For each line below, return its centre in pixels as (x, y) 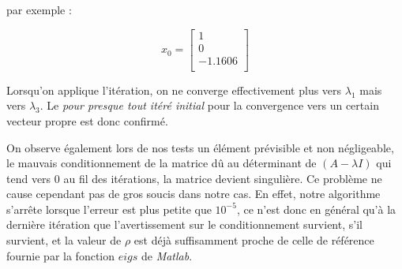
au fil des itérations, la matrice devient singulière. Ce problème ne (223, 178)
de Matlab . (167, 255)
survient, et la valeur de (64, 240)
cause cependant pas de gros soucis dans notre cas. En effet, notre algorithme (193, 194)
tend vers (29, 178)
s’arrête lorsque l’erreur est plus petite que (109, 209)
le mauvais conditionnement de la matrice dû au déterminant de (162, 163)
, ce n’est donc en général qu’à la (316, 209)
